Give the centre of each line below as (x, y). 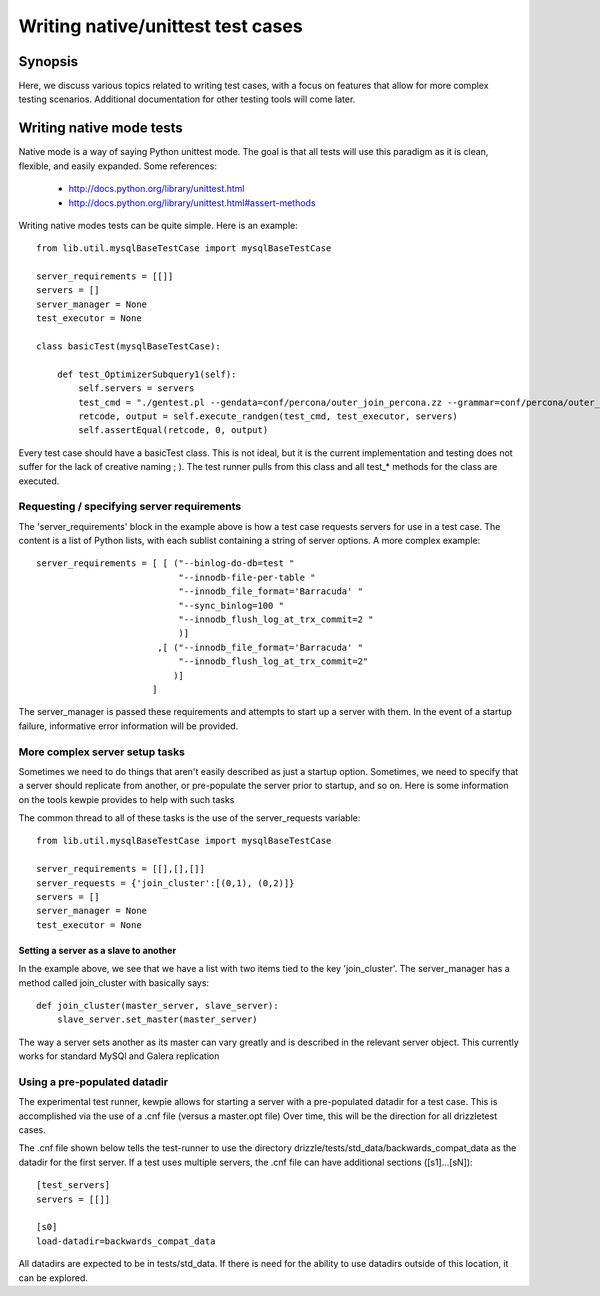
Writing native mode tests (101, 128)
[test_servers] (73, 1185)
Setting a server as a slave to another (97, 950)
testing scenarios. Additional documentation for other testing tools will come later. (187, 99)
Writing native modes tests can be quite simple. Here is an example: (158, 225)
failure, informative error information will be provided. (128, 726)
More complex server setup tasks (101, 752)
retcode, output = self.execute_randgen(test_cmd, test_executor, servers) (268, 416)
